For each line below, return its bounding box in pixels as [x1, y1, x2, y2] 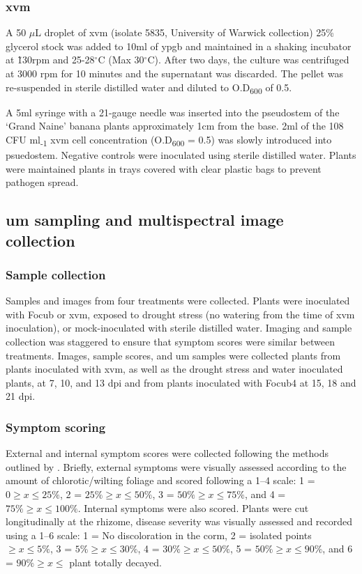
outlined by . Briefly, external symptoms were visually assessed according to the [6, 459, 347, 474]
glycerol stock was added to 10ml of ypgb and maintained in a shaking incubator [6, 38, 352, 53]
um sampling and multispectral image [6, 209, 284, 231]
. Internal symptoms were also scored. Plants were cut [77, 500, 309, 515]
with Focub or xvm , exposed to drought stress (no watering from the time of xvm [6, 307, 355, 321]
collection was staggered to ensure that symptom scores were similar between [6, 334, 335, 348]
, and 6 [322, 541, 353, 556]
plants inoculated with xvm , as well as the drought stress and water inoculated [6, 362, 343, 376]
